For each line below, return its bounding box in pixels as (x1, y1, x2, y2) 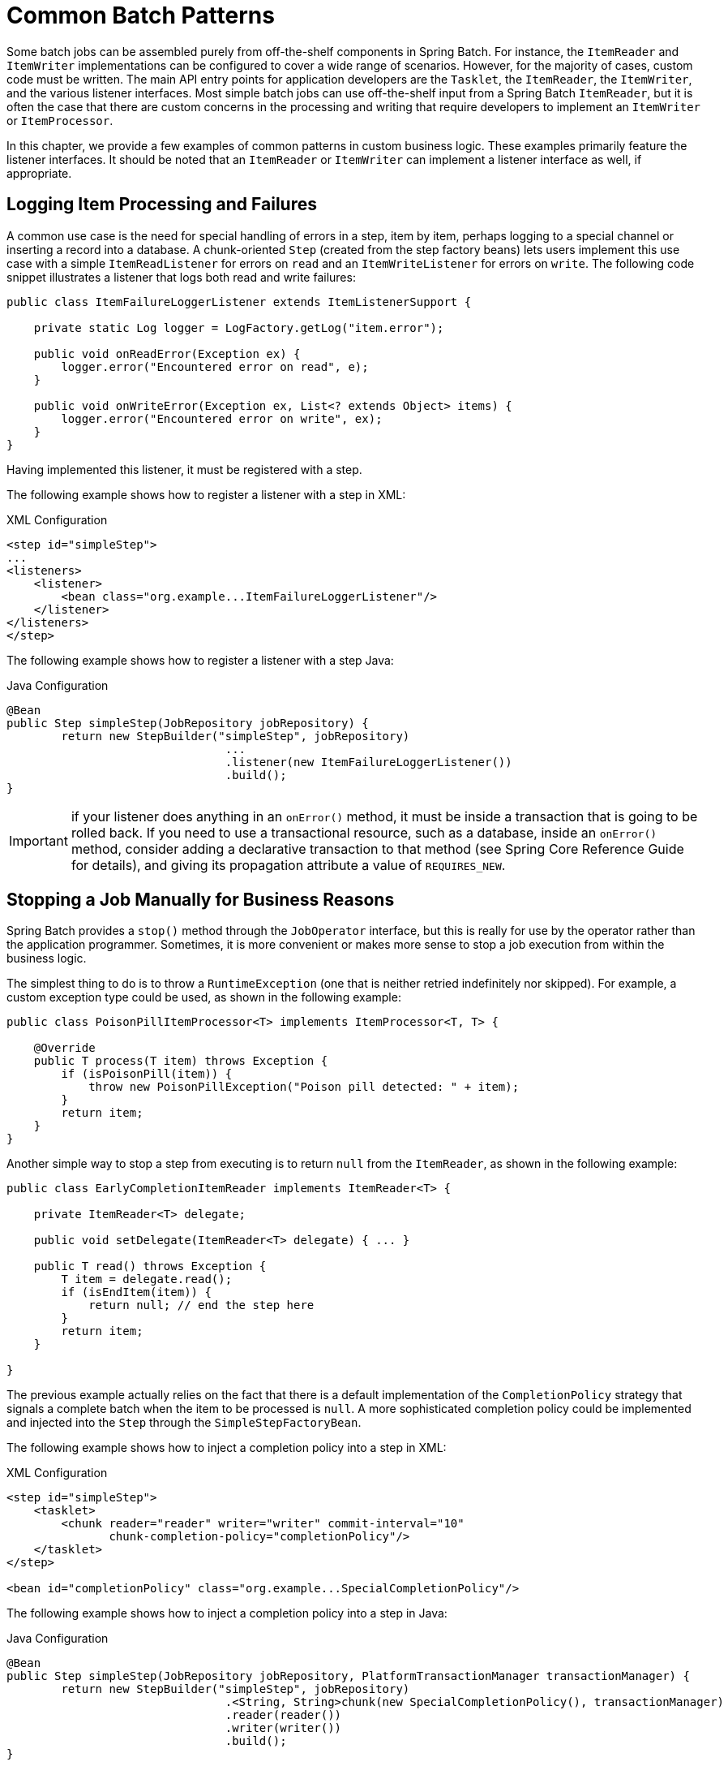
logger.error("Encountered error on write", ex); (61, 411, 383, 425)
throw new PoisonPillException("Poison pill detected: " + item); (88, 1080, 520, 1094)
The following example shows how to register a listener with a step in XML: (6, 487, 406, 502)
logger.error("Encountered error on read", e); (61, 360, 369, 373)
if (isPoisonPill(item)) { (61, 1067, 233, 1081)
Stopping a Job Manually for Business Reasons (6, 889, 395, 911)
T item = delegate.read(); (61, 1273, 233, 1286)
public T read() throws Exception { (33, 1260, 267, 1273)
